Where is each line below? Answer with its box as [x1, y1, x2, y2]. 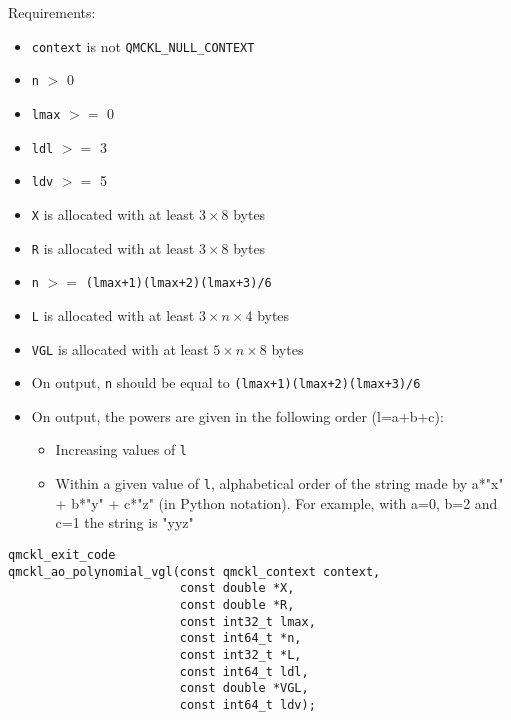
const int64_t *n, [179, 631, 302, 646]
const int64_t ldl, [179, 664, 309, 679]
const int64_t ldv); [179, 697, 316, 712]
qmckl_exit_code [8, 547, 116, 562]
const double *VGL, [179, 681, 309, 696]
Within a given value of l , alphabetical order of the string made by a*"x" [55, 473, 504, 494]
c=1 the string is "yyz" [55, 512, 194, 533]
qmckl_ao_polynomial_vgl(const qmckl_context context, [8, 564, 381, 579]
